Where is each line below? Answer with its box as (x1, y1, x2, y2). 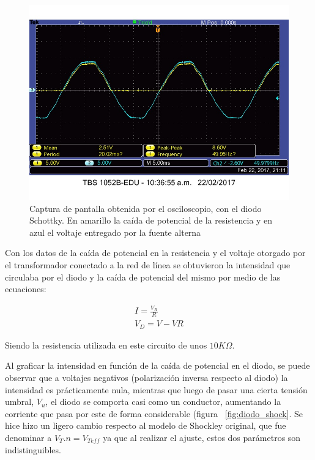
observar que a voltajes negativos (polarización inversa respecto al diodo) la (5, 371, 288, 383)
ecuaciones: (5, 282, 46, 295)
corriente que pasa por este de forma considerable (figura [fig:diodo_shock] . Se (5, 407, 303, 420)
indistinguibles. (5, 443, 61, 456)
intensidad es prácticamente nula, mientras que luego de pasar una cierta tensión (5, 383, 308, 396)
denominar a (5, 431, 52, 443)
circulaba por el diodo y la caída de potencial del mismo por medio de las (5, 270, 281, 283)
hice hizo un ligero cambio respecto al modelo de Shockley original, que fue (5, 419, 286, 432)
